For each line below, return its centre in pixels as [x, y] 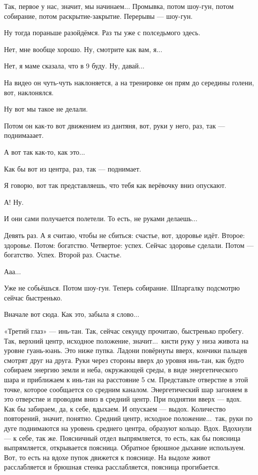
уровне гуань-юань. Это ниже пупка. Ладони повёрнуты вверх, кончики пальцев [126, 350]
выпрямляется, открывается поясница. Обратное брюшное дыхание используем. [125, 447]
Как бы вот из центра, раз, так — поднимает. [73, 168]
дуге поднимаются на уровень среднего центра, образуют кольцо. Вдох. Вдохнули [128, 428]
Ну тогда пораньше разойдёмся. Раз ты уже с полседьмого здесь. [102, 32]
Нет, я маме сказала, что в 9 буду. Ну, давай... [74, 66]
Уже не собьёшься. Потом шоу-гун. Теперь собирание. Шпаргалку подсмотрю [122, 288]
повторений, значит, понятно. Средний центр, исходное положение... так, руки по [128, 418]
